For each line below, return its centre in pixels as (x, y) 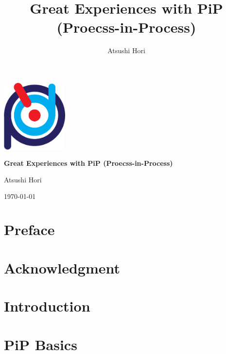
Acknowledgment (62, 267)
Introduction (47, 306)
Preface (29, 229)
